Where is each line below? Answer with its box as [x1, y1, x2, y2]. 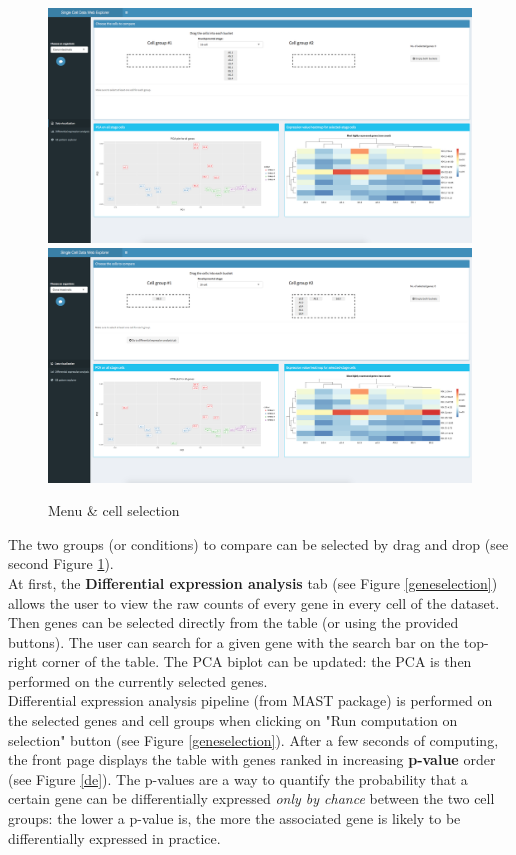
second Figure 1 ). [8, 553, 114, 574]
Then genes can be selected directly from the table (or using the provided [8, 612, 459, 633]
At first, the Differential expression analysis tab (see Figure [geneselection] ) [8, 572, 498, 593]
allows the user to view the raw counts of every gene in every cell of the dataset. [8, 592, 500, 613]
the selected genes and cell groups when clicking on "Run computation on [8, 710, 458, 731]
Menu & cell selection [48, 500, 180, 521]
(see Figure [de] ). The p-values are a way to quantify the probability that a [8, 768, 468, 789]
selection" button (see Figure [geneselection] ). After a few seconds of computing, [8, 729, 499, 750]
